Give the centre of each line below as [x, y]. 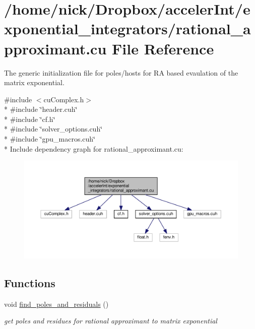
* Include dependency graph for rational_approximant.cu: [94, 148]
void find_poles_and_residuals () [56, 304]
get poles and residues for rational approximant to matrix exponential [111, 321]
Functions [30, 283]
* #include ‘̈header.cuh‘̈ [41, 109]
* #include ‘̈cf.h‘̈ [30, 119]
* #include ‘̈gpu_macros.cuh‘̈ [50, 139]
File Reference [163, 48]
